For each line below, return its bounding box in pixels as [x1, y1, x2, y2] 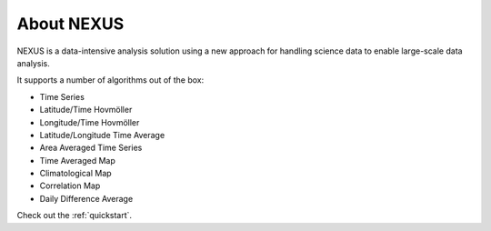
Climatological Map [39, 168, 113, 179]
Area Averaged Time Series [39, 142, 143, 154]
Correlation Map [39, 180, 101, 191]
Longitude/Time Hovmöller [39, 116, 140, 127]
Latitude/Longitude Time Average [39, 129, 165, 140]
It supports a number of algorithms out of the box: [16, 75, 205, 85]
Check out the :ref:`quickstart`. [16, 210, 132, 221]
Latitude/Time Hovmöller [39, 105, 133, 115]
